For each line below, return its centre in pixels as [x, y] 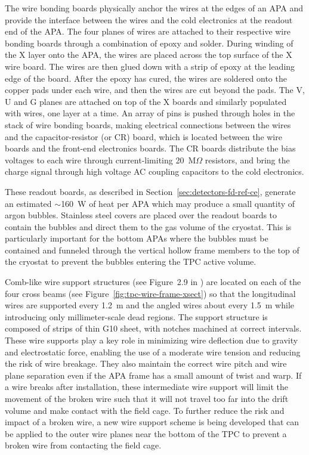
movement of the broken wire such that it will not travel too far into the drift [147, 398]
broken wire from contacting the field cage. [83, 445]
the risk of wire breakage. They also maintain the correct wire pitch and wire [146, 363]
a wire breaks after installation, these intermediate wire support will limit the [146, 387]
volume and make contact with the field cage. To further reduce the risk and [145, 410]
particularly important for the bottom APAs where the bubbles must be [137, 238]
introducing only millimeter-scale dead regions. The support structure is [136, 316]
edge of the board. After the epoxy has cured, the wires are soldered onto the [146, 78]
